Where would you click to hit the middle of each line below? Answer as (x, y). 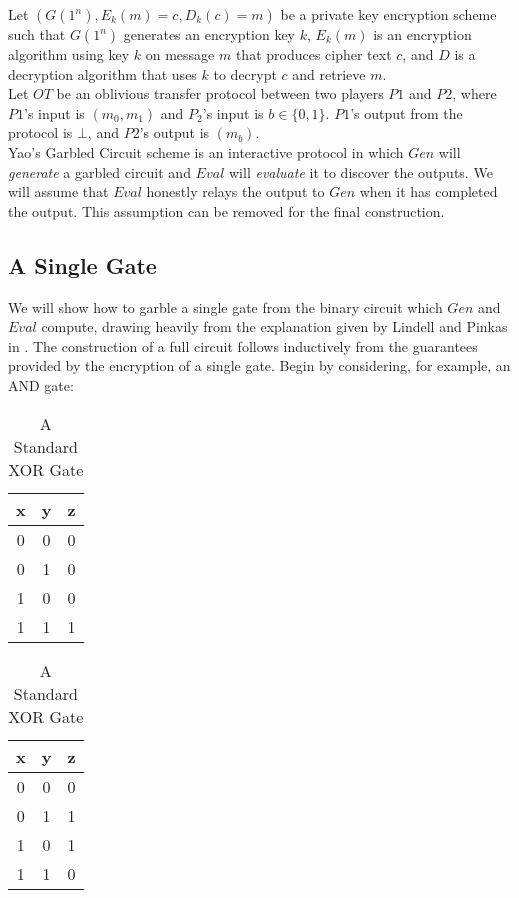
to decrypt (245, 73)
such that (37, 34)
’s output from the (406, 112)
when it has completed (428, 191)
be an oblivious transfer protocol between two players (220, 93)
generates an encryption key (209, 34)
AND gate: (41, 384)
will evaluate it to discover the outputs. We (361, 171)
